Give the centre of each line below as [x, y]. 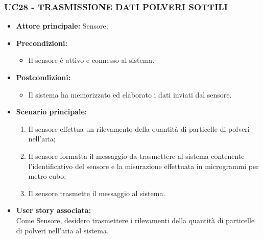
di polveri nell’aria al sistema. [62, 230]
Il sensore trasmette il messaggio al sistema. [97, 193]
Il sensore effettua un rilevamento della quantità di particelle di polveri [139, 128]
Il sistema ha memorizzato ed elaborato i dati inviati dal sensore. [130, 94]
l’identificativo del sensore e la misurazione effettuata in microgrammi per [144, 166]
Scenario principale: [52, 112]
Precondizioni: [42, 43]
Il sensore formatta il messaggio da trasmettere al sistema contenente [136, 156]
